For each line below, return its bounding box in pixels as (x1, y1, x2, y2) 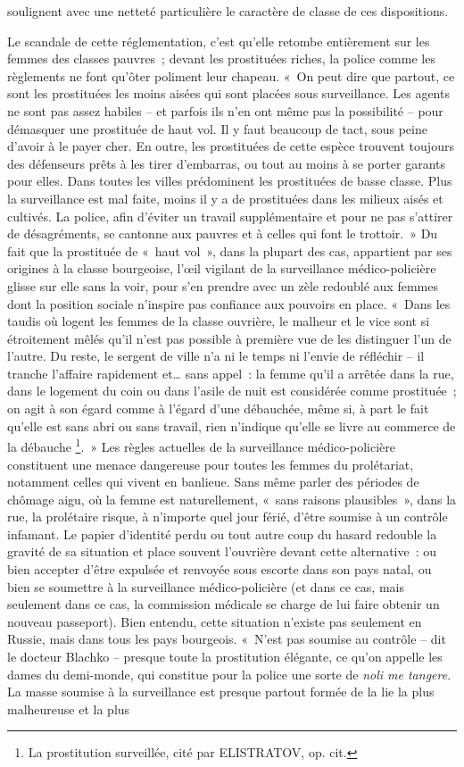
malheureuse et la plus (7, 699, 130, 718)
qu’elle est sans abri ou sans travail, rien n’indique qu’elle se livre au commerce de (7, 416, 456, 435)
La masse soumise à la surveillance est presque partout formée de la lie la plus (7, 682, 435, 701)
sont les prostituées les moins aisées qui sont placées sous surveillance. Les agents (7, 84, 450, 103)
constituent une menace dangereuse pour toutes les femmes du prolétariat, (7, 454, 414, 473)
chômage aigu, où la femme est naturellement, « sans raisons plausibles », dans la (7, 489, 457, 508)
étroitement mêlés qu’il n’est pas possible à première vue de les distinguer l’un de (7, 329, 452, 347)
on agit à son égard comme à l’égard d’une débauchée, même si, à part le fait (7, 399, 429, 418)
